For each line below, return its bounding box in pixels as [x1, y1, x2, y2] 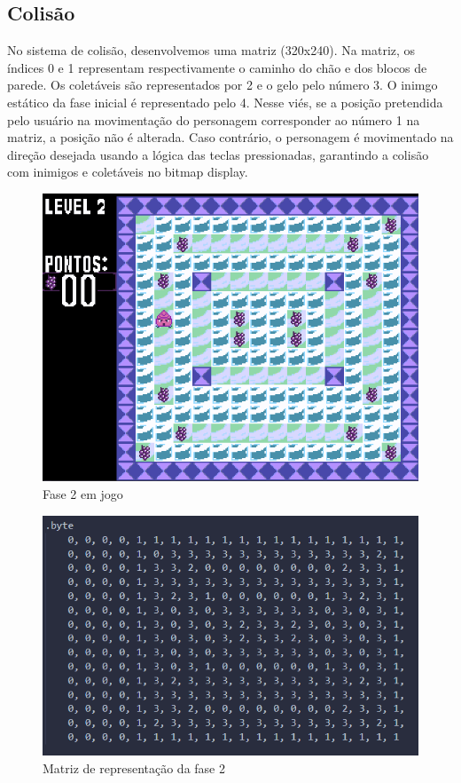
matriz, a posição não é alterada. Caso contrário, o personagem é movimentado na [7, 128, 454, 146]
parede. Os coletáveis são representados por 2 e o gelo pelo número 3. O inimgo [7, 75, 438, 94]
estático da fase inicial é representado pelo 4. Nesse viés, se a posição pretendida [7, 92, 443, 111]
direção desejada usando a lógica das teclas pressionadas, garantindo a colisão [7, 145, 429, 163]
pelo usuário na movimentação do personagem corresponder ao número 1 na [7, 110, 420, 129]
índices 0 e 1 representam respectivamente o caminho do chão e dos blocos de [7, 58, 427, 76]
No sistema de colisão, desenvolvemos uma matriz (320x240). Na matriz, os [7, 41, 416, 59]
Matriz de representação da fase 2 [43, 758, 225, 777]
